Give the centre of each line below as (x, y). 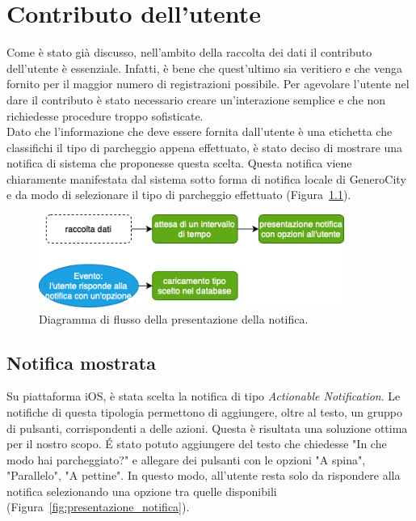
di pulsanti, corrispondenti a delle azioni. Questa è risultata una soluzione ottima (207, 428)
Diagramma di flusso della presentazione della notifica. (174, 318)
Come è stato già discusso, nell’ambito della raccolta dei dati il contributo (189, 52)
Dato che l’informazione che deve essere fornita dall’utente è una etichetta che (200, 131)
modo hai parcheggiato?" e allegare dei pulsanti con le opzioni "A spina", (186, 459)
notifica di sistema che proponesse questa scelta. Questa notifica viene (179, 163)
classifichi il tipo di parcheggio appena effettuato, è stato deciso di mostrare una (205, 147)
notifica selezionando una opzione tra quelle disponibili (142, 491)
